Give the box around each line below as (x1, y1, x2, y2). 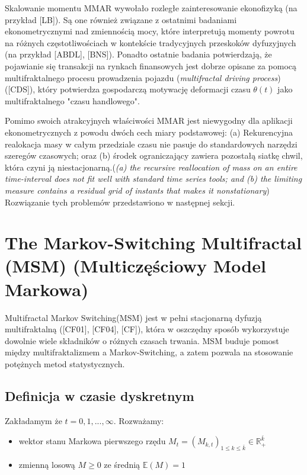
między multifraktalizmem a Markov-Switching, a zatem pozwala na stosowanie (5, 346, 293, 358)
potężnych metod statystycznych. (5, 357, 125, 370)
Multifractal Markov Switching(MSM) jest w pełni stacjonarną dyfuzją (5, 311, 262, 323)
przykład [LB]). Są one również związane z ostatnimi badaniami (5, 13, 237, 25)
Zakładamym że (5, 414, 62, 426)
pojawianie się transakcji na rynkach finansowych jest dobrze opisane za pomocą (5, 59, 297, 72)
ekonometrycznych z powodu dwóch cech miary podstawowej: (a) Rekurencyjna (5, 126, 293, 138)
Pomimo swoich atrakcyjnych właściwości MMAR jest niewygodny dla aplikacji (5, 114, 293, 127)
